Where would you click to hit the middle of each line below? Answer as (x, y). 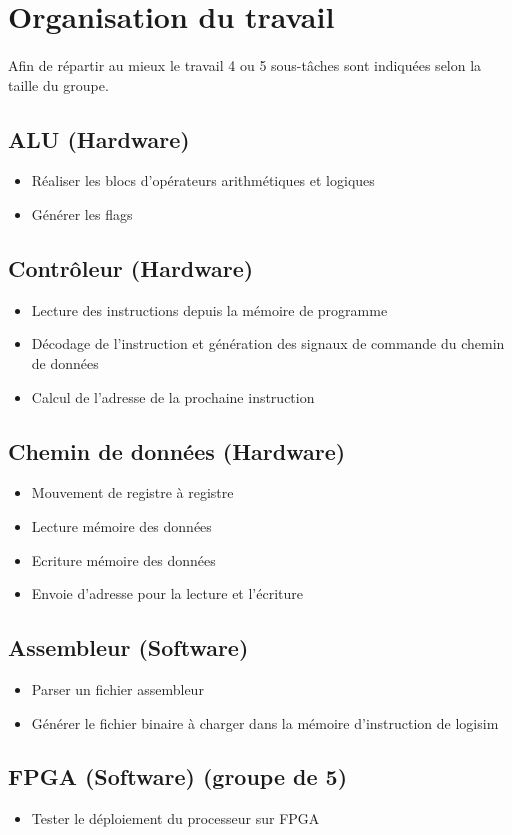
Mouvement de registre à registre (132, 492)
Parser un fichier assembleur (117, 688)
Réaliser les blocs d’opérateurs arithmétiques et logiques (203, 180)
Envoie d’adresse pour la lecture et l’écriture (167, 593)
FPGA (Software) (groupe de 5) (178, 776)
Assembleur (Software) (128, 647)
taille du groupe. (58, 84)
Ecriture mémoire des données (123, 559)
